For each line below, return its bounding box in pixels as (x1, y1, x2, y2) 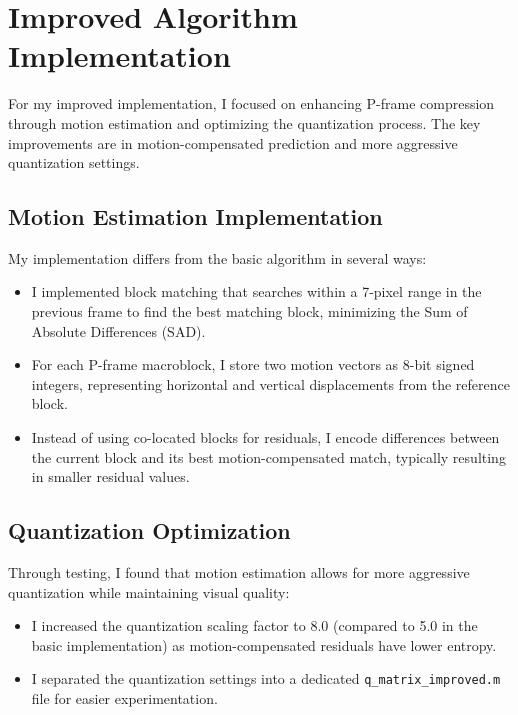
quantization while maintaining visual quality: (8, 581, 290, 602)
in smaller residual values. (31, 466, 190, 487)
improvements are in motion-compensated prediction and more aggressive (8, 132, 458, 153)
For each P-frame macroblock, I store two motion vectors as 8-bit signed (31, 354, 475, 375)
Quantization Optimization (8, 515, 291, 546)
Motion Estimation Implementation (8, 201, 383, 232)
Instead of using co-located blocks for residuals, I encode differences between (31, 427, 500, 448)
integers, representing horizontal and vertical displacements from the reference (31, 373, 510, 394)
